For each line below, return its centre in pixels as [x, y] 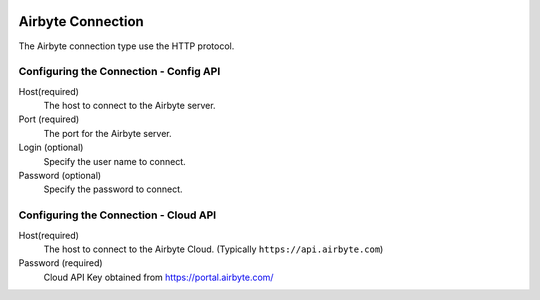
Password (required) [61, 263]
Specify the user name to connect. [115, 161]
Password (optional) [60, 175]
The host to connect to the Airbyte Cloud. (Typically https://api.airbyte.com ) [213, 249]
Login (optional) [51, 147]
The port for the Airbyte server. [107, 133]
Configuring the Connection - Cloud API [117, 215]
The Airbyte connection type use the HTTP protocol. [126, 46]
